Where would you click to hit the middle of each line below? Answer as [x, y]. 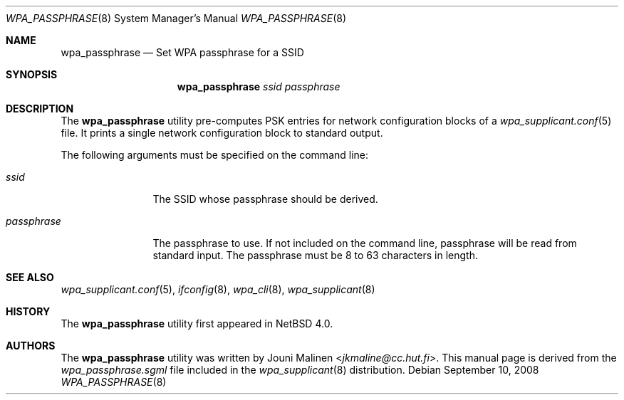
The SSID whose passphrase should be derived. [265, 199]
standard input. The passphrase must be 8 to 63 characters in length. [315, 255]
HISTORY [28, 311]
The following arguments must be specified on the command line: [215, 155]
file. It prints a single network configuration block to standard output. [222, 133]
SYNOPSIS [32, 74]
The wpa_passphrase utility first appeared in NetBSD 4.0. [197, 323]
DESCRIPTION [40, 109]
